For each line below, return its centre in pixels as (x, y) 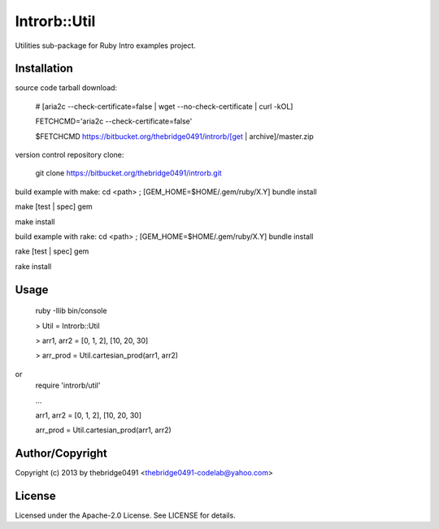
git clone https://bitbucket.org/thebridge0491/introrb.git (129, 173)
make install (35, 221)
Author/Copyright (61, 454)
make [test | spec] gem (54, 206)
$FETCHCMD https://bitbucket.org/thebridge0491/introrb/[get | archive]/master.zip (175, 136)
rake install (33, 266)
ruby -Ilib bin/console (71, 311)
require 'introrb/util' (68, 385)
